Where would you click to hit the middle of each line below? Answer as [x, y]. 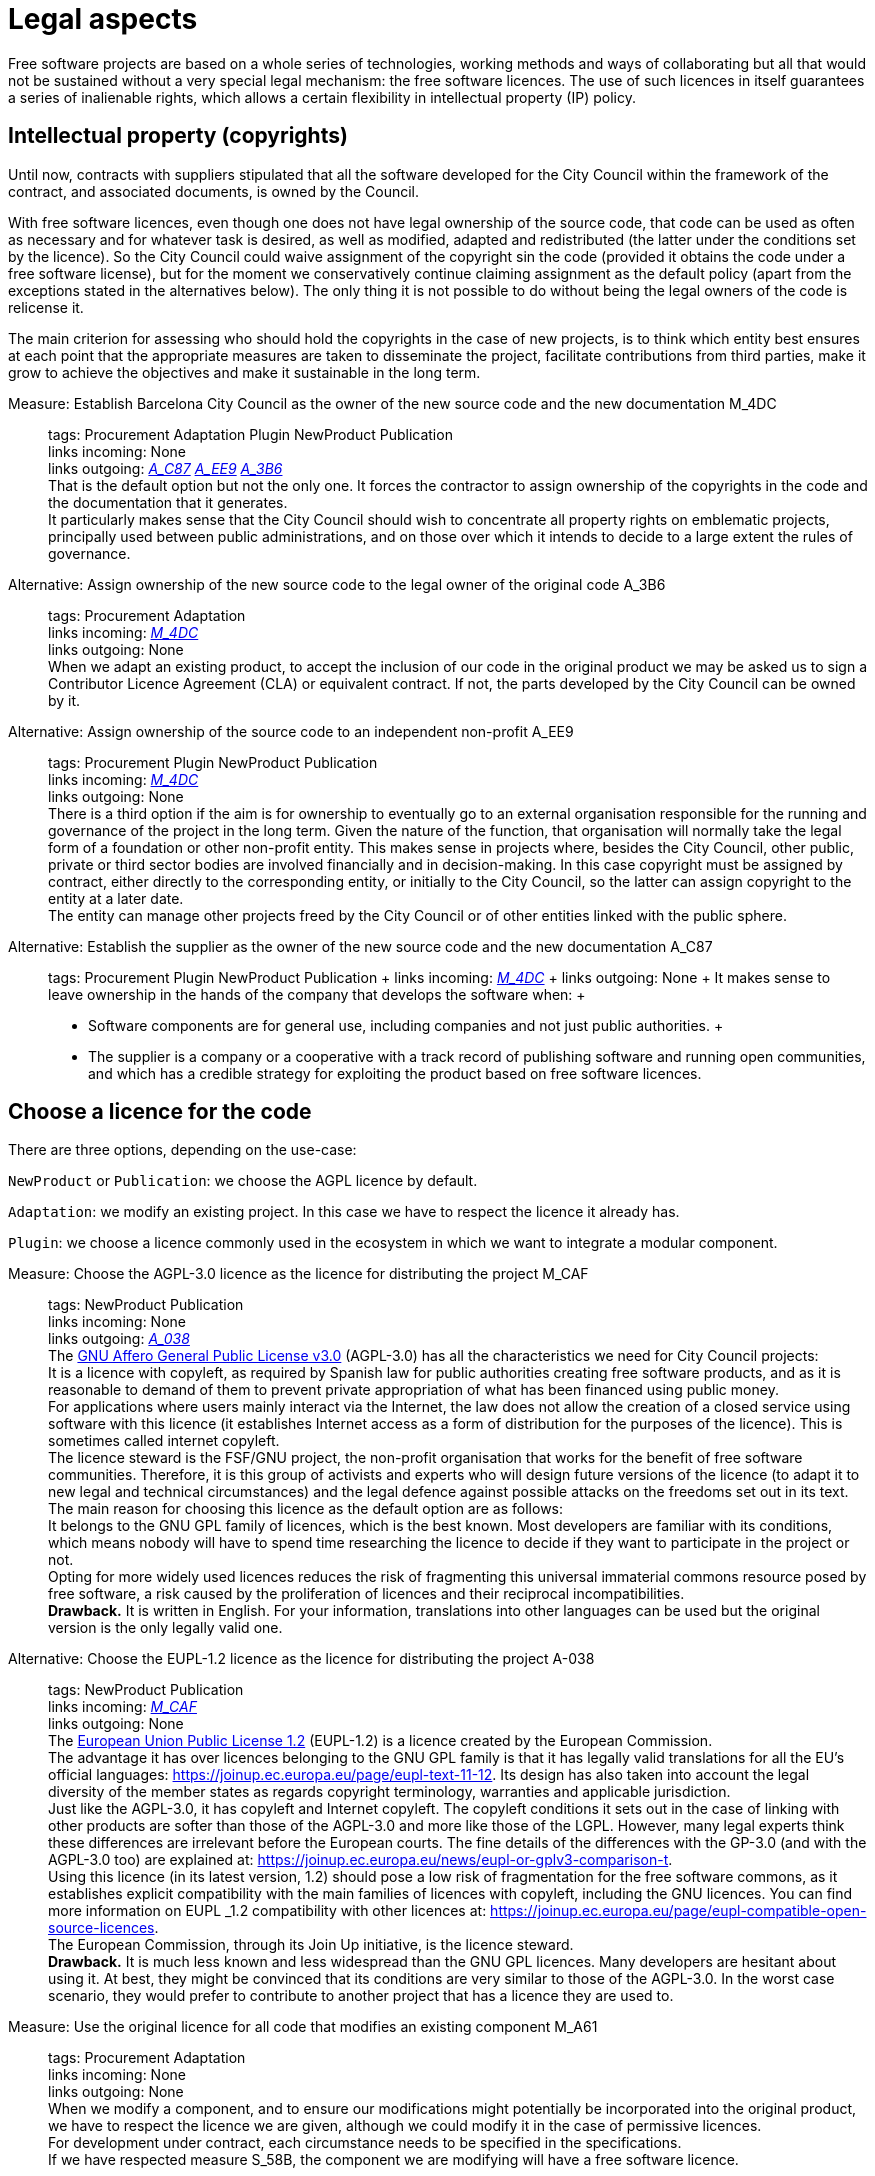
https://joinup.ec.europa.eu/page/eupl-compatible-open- [678, 1911]
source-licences [101, 1928]
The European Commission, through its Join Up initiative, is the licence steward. [311, 1945]
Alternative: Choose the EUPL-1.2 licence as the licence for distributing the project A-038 [301, 1659]
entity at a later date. [116, 898]
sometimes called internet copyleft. [164, 1441]
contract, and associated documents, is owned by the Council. [214, 191]
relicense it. [46, 307]
